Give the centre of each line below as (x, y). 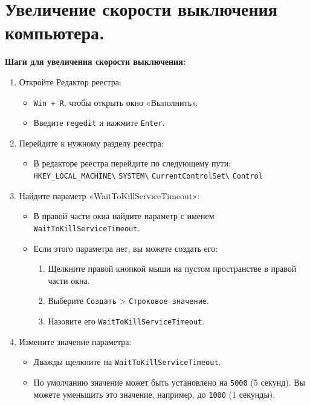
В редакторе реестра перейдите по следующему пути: (132, 163)
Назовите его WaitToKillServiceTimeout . (126, 321)
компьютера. (55, 32)
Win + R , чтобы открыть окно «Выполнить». (116, 102)
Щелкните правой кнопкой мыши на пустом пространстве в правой (172, 268)
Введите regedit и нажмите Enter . (99, 123)
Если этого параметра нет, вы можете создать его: (126, 248)
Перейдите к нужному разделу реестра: (91, 143)
